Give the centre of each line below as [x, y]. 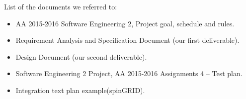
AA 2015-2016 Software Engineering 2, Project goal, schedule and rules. [125, 23]
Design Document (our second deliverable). [81, 56]
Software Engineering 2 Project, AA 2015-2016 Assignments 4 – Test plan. [129, 73]
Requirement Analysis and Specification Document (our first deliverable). [127, 40]
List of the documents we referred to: [61, 6]
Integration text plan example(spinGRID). [80, 90]
